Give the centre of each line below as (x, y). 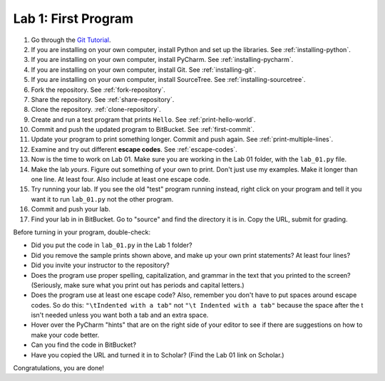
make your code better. (65, 335)
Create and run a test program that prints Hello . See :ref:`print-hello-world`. (143, 119)
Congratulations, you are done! (59, 368)
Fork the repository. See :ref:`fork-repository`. (98, 90)
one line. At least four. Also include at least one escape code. (120, 179)
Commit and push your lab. (71, 209)
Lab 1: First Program (73, 19)
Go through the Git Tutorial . (71, 40)
